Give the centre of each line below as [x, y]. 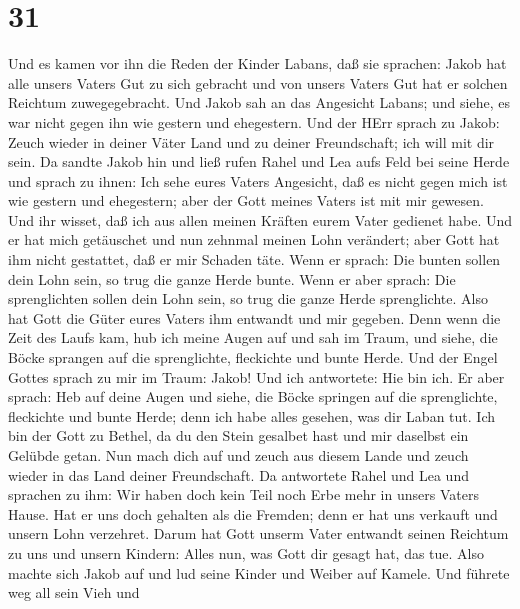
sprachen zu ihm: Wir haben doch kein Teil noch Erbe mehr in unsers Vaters [243, 494]
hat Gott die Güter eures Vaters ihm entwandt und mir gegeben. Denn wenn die [254, 317]
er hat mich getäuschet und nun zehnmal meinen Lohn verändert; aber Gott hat [254, 239]
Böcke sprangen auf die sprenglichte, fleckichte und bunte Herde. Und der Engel [253, 357]
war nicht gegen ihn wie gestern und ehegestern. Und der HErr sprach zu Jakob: [254, 121]
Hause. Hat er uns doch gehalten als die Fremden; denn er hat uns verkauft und [253, 513]
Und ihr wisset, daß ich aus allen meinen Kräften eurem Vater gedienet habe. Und [260, 219]
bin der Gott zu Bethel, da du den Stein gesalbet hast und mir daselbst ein [238, 435]
